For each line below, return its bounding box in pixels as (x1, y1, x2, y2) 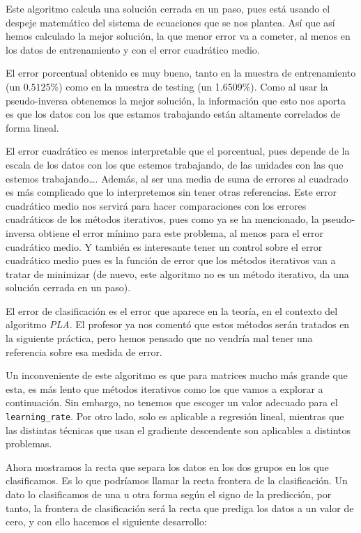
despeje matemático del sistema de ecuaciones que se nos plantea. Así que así (6, 15, 335, 29)
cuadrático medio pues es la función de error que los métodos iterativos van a (6, 253, 336, 268)
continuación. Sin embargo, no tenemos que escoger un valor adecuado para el (6, 395, 338, 410)
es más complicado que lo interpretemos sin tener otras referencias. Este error (6, 185, 337, 199)
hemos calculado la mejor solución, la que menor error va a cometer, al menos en (6, 29, 351, 43)
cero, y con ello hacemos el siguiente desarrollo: (6, 514, 207, 529)
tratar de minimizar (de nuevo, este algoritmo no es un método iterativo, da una (6, 266, 349, 281)
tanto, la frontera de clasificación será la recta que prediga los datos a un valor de (6, 500, 354, 515)
